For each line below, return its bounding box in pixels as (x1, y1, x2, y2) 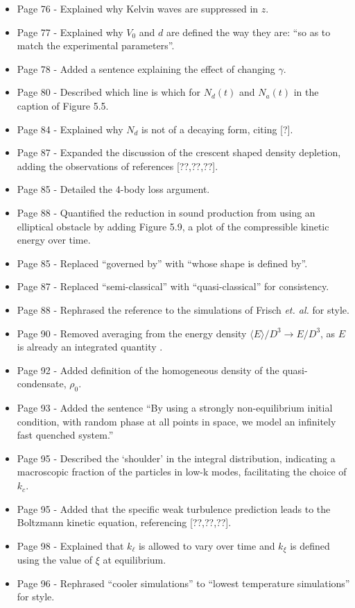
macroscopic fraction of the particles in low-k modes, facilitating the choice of (17, 464, 347, 479)
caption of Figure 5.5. (17, 98, 109, 112)
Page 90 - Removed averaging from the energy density (17, 326, 247, 340)
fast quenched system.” (17, 428, 114, 442)
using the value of (17, 552, 92, 567)
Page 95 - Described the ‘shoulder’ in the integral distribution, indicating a (17, 450, 336, 465)
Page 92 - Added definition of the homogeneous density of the (17, 362, 279, 377)
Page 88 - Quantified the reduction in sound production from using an (17, 205, 315, 219)
